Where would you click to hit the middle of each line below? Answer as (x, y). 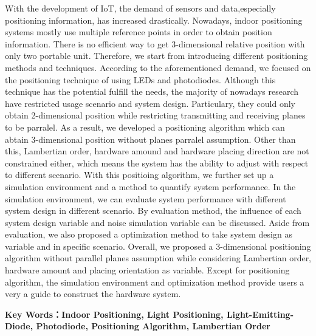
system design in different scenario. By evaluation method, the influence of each (153, 211)
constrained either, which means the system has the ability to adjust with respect (157, 163)
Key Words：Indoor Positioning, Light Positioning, (114, 314)
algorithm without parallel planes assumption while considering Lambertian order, (158, 258)
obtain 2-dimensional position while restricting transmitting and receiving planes (155, 115)
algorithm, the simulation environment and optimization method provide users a (155, 282)
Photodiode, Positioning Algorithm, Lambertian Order (153, 326)
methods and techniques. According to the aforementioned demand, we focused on (158, 67)
